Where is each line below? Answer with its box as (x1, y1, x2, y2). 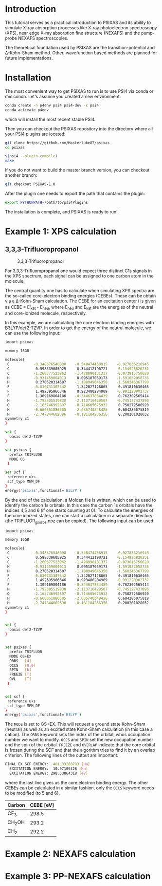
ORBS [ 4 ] (9, 658, 32, 663)
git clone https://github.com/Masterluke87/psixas (5, 140, 110, 145)
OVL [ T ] (9, 676, 32, 682)
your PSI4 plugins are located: (5, 131, 66, 137)
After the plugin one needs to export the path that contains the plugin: (5, 190, 145, 196)
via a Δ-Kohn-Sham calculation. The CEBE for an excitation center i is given (5, 298, 156, 304)
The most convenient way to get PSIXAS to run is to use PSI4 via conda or (5, 88, 154, 94)
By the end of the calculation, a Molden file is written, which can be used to (5, 497, 156, 503)
